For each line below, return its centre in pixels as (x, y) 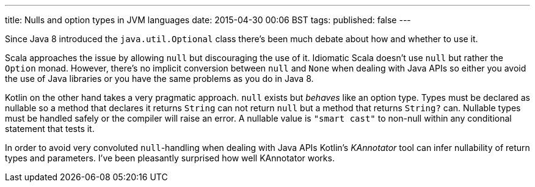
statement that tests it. (50, 129)
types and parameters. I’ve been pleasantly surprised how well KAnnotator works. (170, 158)
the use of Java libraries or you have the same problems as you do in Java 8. (159, 79)
